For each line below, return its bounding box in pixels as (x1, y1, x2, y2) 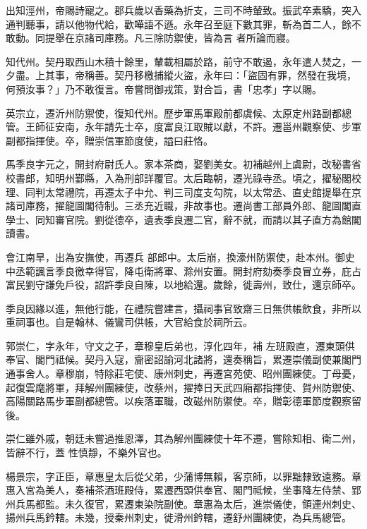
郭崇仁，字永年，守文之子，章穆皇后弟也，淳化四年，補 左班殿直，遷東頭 (6, 338, 345, 353)
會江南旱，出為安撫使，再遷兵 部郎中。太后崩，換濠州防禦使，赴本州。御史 (6, 249, 355, 264)
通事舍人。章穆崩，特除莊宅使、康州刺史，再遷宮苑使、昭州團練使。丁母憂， (6, 366, 361, 381)
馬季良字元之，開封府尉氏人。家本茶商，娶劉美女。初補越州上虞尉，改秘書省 (6, 157, 361, 171)
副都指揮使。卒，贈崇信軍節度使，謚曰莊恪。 (6, 133, 213, 147)
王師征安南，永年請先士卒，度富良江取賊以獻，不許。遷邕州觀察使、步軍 (25, 119, 361, 134)
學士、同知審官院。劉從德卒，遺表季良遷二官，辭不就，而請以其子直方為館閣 (6, 212, 361, 226)
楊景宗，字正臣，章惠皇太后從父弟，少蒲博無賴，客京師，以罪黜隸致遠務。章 (6, 468, 361, 483)
